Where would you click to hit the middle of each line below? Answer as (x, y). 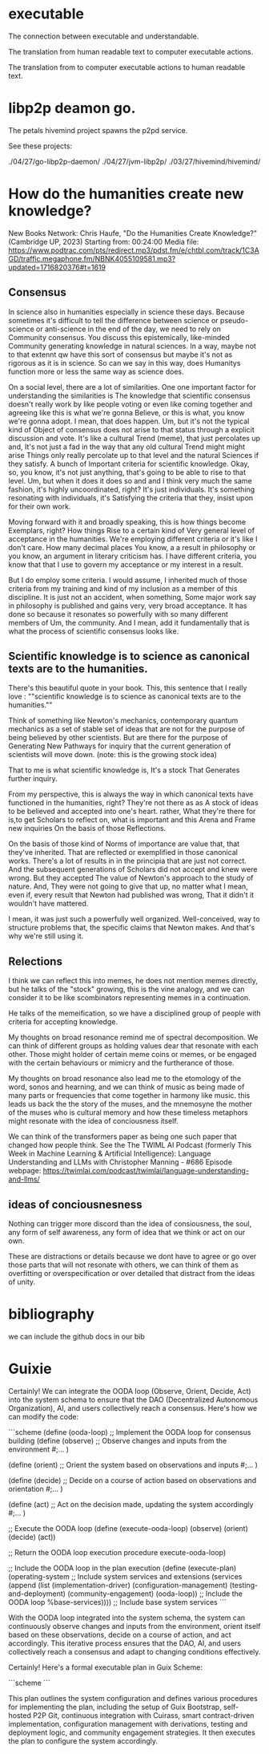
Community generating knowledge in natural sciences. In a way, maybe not (132, 346)
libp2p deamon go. (72, 108)
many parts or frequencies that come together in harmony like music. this (129, 1096)
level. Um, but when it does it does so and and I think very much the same (130, 480)
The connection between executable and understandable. (104, 36)
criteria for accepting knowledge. (63, 1022)
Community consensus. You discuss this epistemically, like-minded (119, 337)
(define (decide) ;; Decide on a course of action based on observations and (132, 1480)
